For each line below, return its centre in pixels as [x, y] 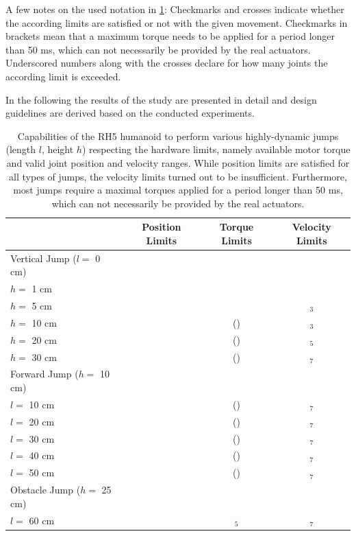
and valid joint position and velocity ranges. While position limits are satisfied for [178, 162]
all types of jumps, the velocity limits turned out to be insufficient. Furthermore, [178, 176]
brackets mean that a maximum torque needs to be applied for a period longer [170, 36]
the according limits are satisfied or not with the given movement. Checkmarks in [177, 22]
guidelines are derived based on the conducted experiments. [130, 113]
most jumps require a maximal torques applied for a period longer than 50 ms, [178, 190]
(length [21, 149]
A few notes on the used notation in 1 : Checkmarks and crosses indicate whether [175, 9]
